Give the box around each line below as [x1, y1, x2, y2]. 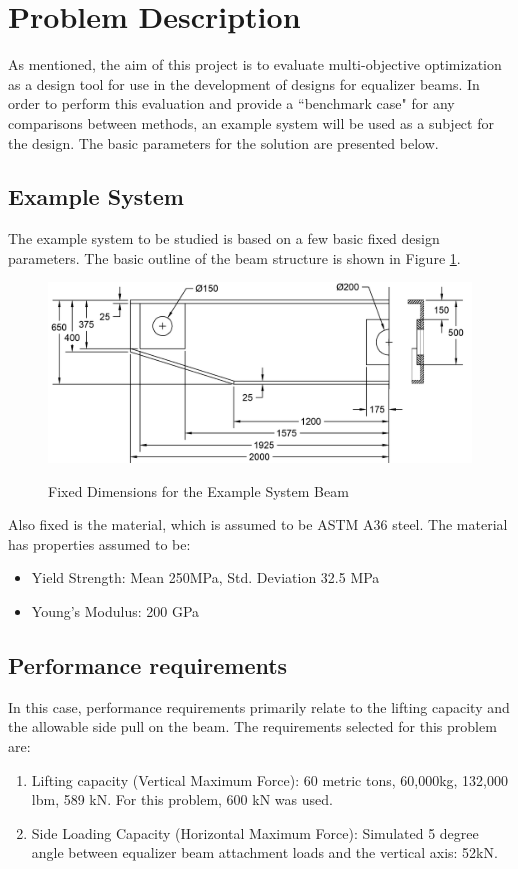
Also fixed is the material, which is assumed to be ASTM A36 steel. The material [8, 514, 508, 535]
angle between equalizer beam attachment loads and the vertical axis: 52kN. [31, 842, 498, 863]
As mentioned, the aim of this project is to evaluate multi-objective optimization [8, 54, 502, 75]
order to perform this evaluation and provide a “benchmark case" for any [8, 93, 455, 114]
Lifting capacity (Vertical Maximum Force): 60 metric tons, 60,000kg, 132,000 [31, 769, 508, 790]
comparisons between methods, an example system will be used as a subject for [8, 112, 494, 133]
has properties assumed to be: [8, 533, 191, 554]
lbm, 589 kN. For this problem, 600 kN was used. [31, 789, 333, 810]
